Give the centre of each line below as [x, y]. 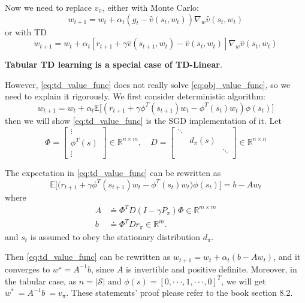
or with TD [26, 31]
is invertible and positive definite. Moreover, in [212, 269]
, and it [287, 257]
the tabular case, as [41, 281]
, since [103, 269]
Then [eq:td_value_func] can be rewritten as [88, 257]
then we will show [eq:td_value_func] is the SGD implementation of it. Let [143, 120]
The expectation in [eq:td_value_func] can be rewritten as [113, 173]
